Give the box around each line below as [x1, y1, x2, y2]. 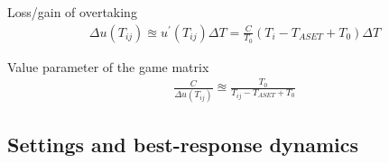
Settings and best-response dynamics [7, 130, 358, 158]
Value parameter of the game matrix [7, 57, 209, 76]
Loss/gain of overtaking [7, 3, 137, 21]
